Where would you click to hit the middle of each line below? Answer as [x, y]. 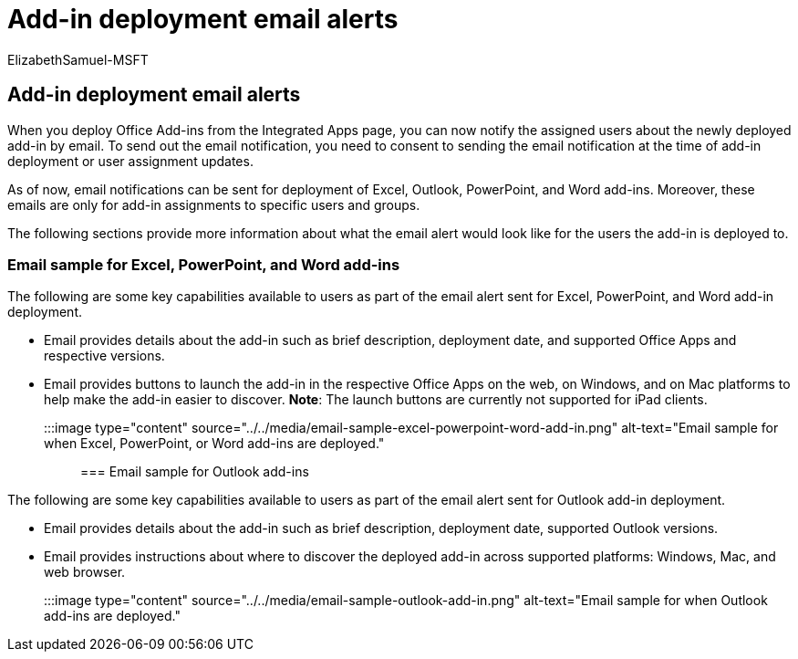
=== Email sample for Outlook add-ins [195, 472]
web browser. [85, 572]
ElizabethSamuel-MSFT [78, 59]
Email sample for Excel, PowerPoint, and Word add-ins [204, 264]
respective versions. [104, 356]
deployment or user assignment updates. [130, 161]
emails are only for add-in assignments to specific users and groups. [214, 204]
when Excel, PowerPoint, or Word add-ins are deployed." [214, 444]
